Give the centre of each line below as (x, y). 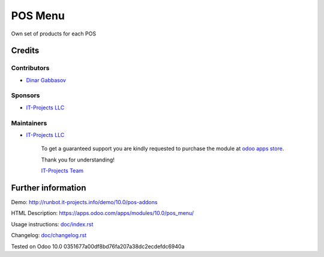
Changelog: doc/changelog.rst (49, 235)
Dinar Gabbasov (46, 80)
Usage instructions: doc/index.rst (52, 224)
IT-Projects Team (62, 171)
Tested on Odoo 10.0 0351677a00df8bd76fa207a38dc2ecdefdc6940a (98, 246)
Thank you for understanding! (78, 160)
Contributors (30, 68)
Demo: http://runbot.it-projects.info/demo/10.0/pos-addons (84, 202)
